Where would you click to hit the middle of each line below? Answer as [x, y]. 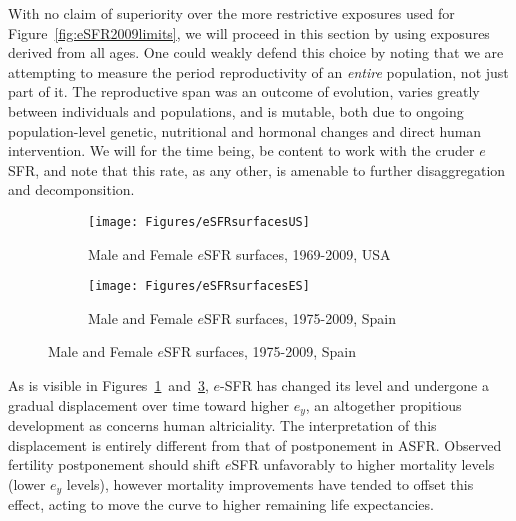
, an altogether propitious [383, 404]
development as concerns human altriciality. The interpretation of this [222, 425]
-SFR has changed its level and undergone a [354, 385]
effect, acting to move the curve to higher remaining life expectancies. [221, 504]
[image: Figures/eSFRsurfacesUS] [199, 221]
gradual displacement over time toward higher [149, 404]
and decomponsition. [71, 189]
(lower [27, 483]
